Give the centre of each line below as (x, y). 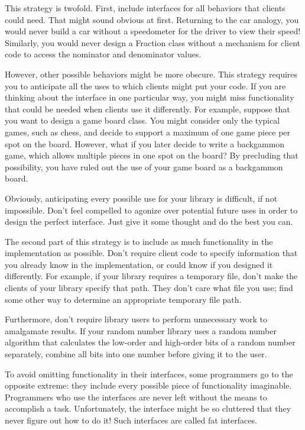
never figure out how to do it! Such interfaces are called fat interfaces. (131, 420)
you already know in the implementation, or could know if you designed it (139, 264)
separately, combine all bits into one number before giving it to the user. (136, 354)
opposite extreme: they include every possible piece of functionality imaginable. (148, 385)
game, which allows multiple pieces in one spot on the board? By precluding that (152, 155)
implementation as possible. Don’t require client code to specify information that (151, 253)
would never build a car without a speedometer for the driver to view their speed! (153, 31)
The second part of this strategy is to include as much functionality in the (139, 241)
